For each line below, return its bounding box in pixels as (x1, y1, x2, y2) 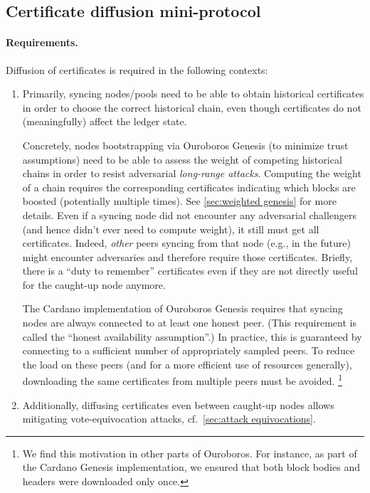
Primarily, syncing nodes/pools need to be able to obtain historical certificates (22, 86, 364, 101)
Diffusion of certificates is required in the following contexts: (6, 62, 268, 77)
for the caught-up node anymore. (22, 277, 166, 292)
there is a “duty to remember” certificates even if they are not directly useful (22, 263, 358, 278)
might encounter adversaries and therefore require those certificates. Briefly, (22, 249, 353, 264)
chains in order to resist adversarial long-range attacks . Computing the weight (22, 166, 361, 181)
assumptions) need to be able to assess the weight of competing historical (22, 152, 342, 166)
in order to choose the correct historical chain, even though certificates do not (22, 100, 361, 115)
